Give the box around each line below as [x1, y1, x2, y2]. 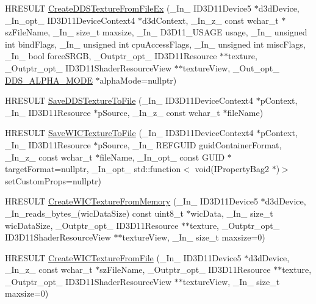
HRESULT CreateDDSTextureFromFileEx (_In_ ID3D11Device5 [5, 2, 252, 14]
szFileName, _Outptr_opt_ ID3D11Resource [99, 263, 271, 276]
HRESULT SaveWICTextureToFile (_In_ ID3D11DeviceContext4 [5, 126, 254, 139]
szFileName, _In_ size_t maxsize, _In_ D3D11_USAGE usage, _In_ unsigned [5, 26, 307, 38]
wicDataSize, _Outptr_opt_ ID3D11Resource [5, 219, 179, 231]
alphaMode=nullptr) [99, 73, 177, 86]
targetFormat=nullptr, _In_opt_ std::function [5, 162, 181, 175]
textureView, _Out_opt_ [182, 61, 279, 74]
